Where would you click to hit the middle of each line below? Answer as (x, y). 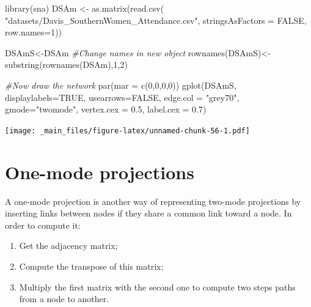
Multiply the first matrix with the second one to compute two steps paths (157, 287)
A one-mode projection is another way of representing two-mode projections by (153, 201)
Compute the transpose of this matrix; (91, 266)
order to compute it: (43, 225)
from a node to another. (64, 299)
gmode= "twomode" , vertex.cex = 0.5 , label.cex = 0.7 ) (106, 109)
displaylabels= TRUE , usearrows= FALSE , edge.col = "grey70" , (122, 97)
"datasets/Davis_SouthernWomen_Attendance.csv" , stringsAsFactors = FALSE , (156, 20)
